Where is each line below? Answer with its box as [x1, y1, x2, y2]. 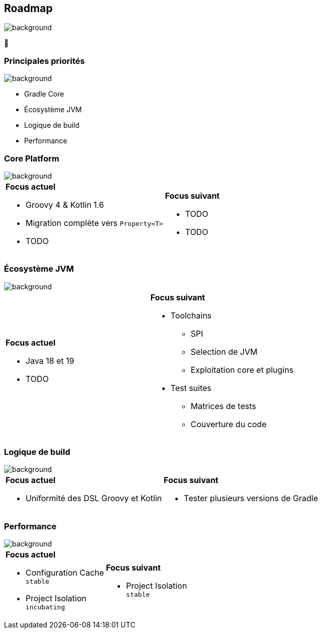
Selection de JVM [190, 346, 258, 357]
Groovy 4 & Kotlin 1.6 [26, 199, 104, 210]
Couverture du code [190, 419, 267, 429]
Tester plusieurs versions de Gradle [184, 493, 318, 504]
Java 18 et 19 [26, 355, 74, 366]
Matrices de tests [190, 401, 256, 411]
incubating [26, 603, 65, 611]
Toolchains [170, 310, 212, 321]
